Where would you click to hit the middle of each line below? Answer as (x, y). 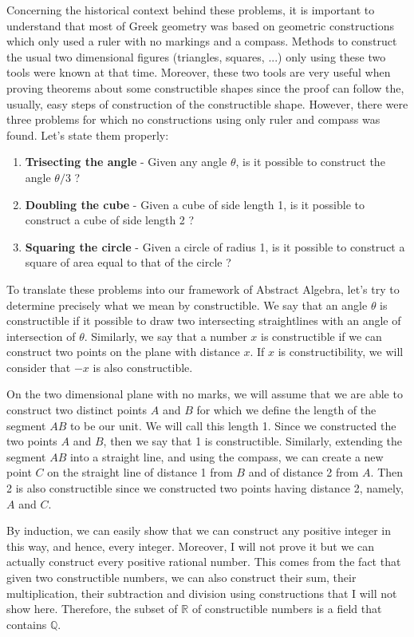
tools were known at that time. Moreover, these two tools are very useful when (199, 72)
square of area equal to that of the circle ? (128, 262)
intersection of (41, 336)
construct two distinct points (77, 410)
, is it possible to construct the (310, 162)
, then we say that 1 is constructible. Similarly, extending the (253, 441)
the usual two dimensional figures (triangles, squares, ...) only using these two (196, 56)
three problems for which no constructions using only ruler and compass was (193, 119)
